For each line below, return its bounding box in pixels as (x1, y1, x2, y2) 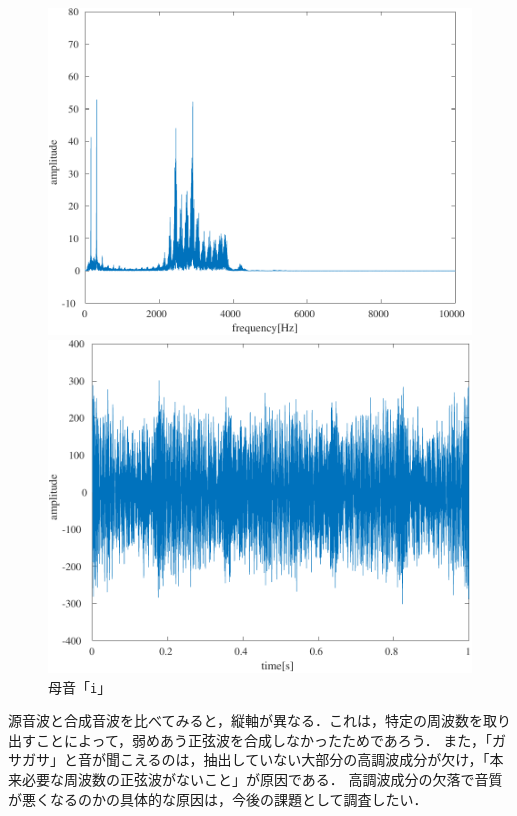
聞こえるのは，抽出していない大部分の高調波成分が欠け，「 (105, 749, 490, 770)
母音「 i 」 (48, 676, 112, 697)
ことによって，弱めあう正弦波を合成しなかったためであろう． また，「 (35, 729, 493, 750)
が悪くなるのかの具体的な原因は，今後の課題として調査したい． (8, 788, 428, 809)
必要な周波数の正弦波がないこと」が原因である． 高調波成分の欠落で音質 (21, 769, 503, 790)
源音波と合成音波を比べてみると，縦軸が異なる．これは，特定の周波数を (8, 710, 483, 731)
